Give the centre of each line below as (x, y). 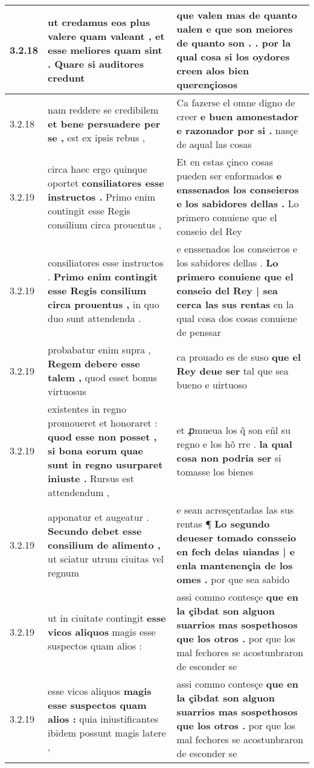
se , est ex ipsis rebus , (97, 137)
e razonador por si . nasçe (237, 130)
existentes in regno (87, 409)
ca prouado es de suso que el (239, 357)
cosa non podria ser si (229, 457)
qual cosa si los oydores (233, 56)
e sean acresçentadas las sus (235, 510)
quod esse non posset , (102, 437)
